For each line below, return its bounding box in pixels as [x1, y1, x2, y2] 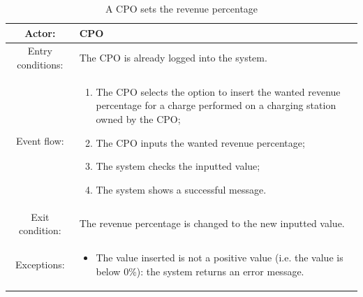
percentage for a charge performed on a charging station [96, 98, 336, 113]
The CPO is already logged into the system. [79, 50, 267, 65]
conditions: [17, 57, 64, 72]
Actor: [24, 25, 56, 40]
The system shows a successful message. [96, 182, 267, 196]
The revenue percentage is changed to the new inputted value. [79, 216, 345, 231]
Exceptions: [15, 256, 65, 271]
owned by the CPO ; [96, 112, 181, 126]
